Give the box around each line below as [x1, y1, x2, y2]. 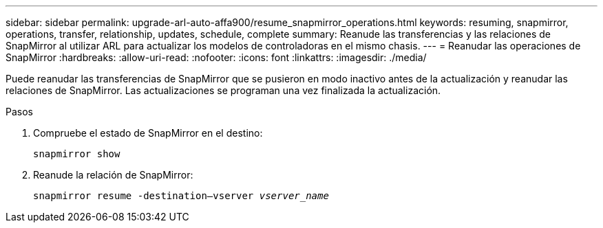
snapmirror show [33, 148, 120, 159]
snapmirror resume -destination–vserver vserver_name [33, 190, 329, 201]
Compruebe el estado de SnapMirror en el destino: [33, 127, 263, 139]
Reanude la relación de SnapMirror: [33, 169, 193, 181]
